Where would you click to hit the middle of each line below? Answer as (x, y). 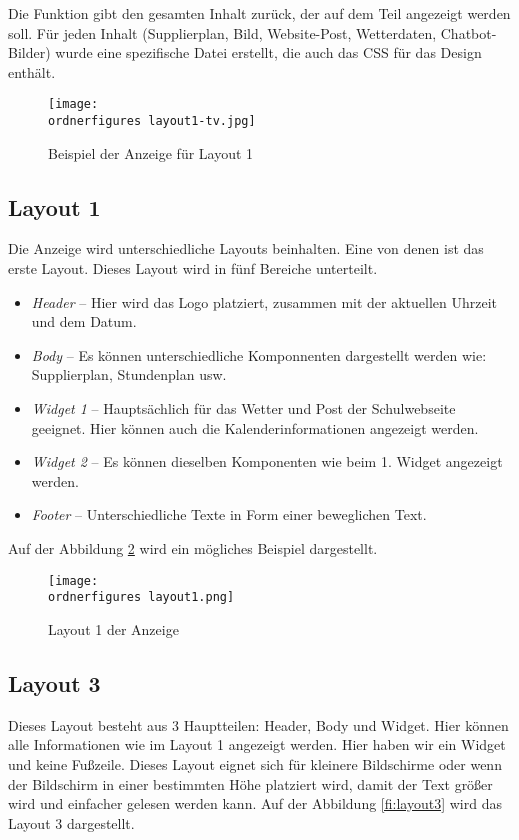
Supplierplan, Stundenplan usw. (129, 374)
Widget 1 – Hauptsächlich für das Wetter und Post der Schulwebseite (243, 408)
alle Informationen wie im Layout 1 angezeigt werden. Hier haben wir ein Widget (257, 744)
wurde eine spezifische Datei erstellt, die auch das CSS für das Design (268, 52)
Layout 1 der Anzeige (113, 628)
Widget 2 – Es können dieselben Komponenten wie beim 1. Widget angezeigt (267, 461)
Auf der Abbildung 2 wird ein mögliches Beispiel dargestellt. (193, 548)
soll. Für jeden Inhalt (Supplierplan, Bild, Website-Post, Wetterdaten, (222, 32)
